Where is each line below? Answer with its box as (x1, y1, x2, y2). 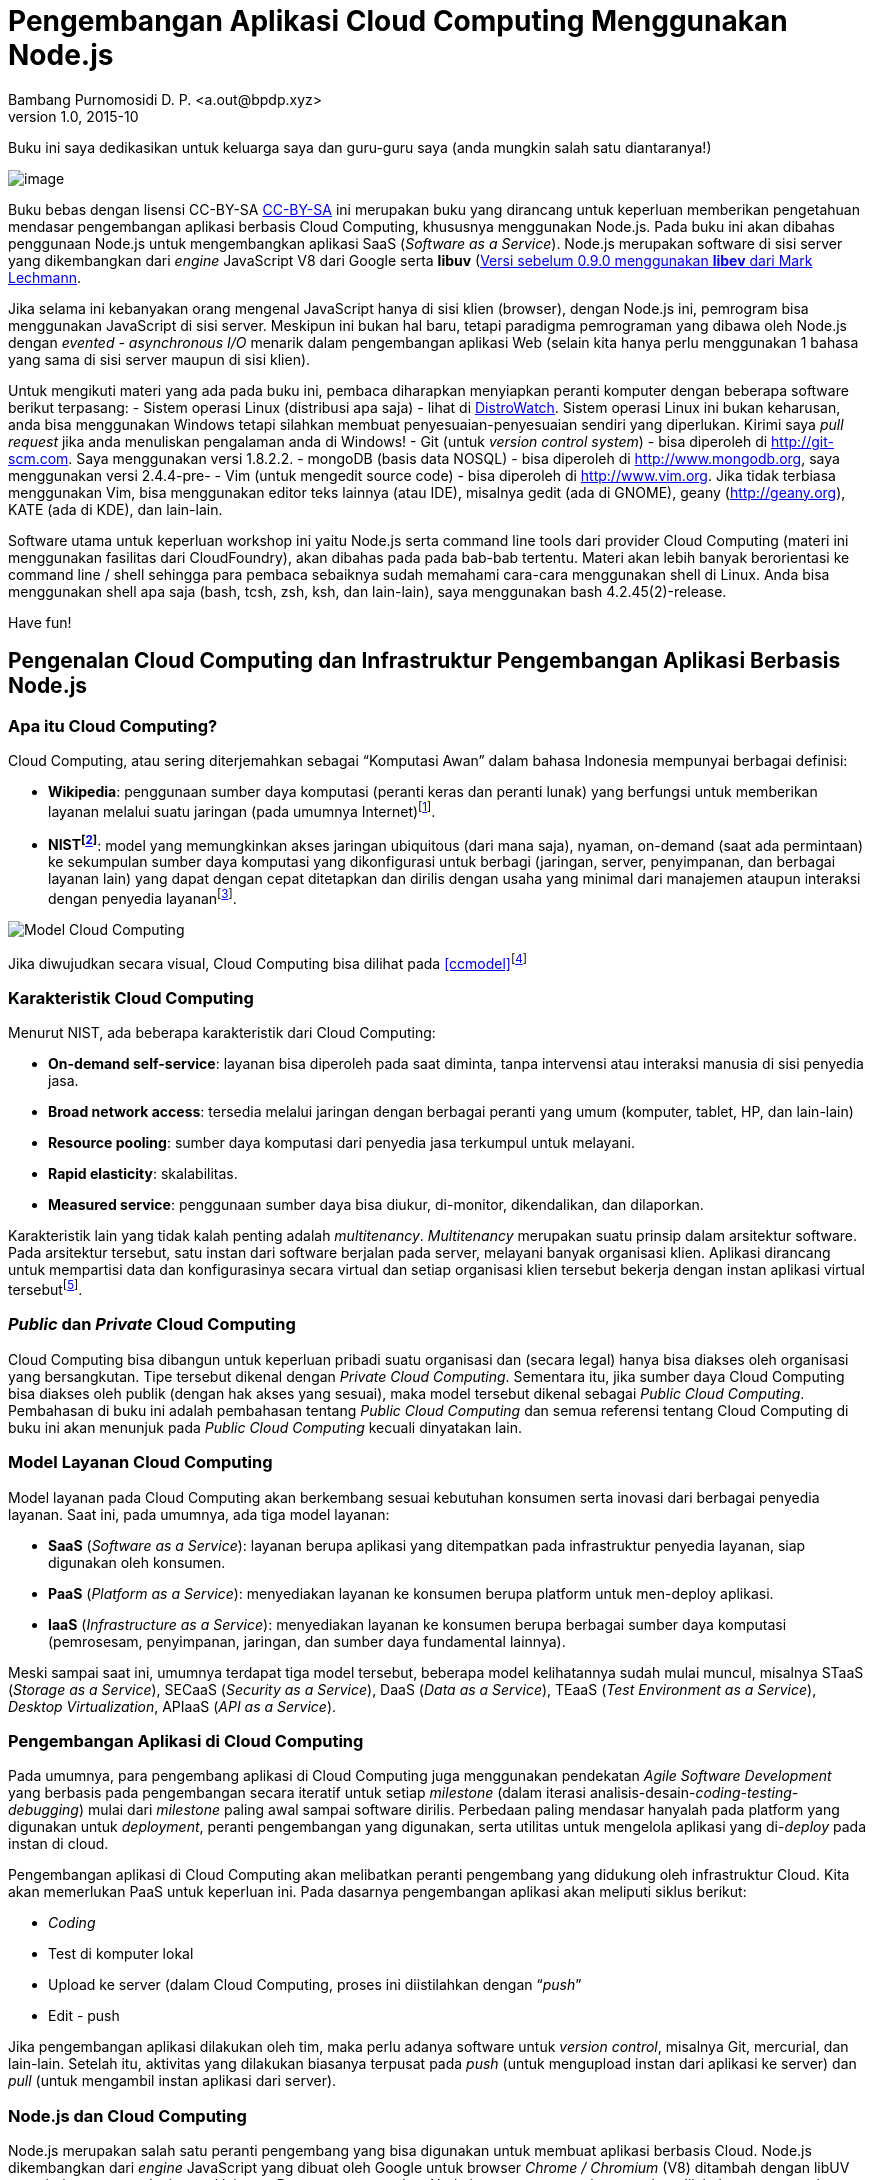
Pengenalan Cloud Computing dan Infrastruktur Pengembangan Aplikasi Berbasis (8, 648, 841, 674)
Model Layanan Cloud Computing (8, 1452, 273, 1473)
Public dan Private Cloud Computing (8, 1314, 296, 1335)
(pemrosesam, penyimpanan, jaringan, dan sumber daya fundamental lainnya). (48, 1632, 566, 1650)
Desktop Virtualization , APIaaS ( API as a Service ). (8, 1697, 337, 1715)
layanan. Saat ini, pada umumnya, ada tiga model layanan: (8, 1505, 390, 1523)
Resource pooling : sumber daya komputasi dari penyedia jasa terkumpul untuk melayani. (48, 1134, 635, 1152)
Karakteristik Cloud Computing (8, 987, 254, 1008)
